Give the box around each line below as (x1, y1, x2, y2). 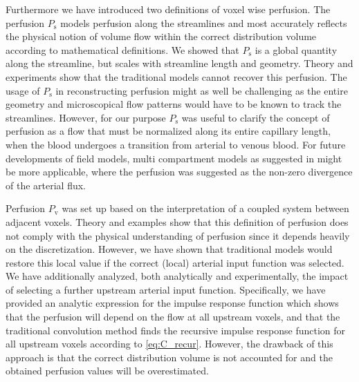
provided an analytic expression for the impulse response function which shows (6, 296, 339, 310)
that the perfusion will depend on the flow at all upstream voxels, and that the (6, 309, 340, 324)
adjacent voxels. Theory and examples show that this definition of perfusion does (6, 214, 349, 229)
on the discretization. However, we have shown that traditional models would (6, 242, 333, 256)
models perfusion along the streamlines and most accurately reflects (60, 15, 347, 30)
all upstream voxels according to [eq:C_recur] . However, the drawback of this (6, 336, 333, 351)
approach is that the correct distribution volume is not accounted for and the (6, 350, 333, 364)
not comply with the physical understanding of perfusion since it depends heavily (6, 228, 350, 242)
